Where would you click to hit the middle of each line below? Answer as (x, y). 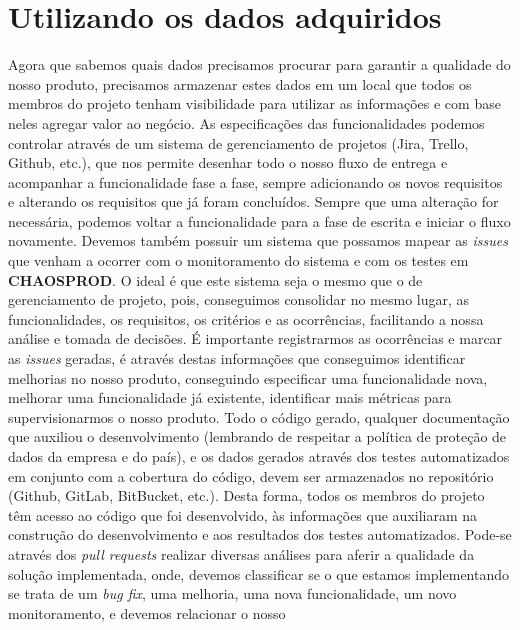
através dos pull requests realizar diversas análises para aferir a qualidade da (241, 553)
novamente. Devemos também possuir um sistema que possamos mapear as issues (258, 240)
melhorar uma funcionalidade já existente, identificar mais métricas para (230, 397)
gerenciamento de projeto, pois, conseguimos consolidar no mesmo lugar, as (239, 299)
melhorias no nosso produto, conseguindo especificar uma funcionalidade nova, (248, 377)
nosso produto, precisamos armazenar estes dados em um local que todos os (240, 83)
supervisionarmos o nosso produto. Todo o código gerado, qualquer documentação (259, 416)
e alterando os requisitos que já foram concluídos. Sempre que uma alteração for (253, 201)
